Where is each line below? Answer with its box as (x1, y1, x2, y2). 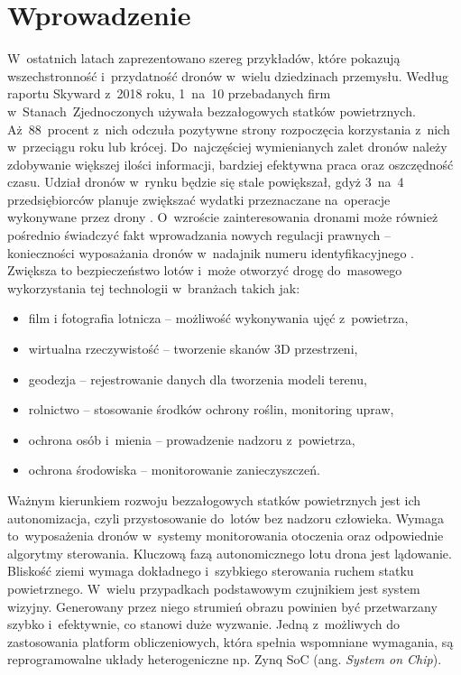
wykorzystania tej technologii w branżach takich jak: (7, 278, 300, 297)
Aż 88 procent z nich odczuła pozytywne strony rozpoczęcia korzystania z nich (7, 119, 450, 138)
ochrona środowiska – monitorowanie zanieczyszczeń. (28, 460, 320, 479)
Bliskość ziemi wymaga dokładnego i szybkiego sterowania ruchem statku (7, 561, 414, 580)
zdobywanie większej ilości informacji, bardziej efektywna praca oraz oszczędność (7, 154, 454, 173)
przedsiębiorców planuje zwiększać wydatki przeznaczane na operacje (7, 190, 391, 208)
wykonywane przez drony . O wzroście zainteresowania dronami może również (7, 208, 438, 227)
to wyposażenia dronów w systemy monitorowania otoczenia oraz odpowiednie (7, 526, 444, 545)
